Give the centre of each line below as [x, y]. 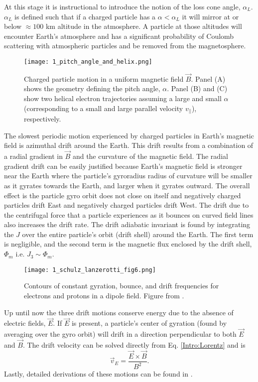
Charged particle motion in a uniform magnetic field [104, 78]
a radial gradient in [33, 156]
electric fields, [25, 323]
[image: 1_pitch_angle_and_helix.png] [88, 62]
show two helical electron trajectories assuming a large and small [123, 98]
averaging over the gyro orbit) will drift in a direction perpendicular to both [120, 334]
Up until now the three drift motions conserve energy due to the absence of [119, 312]
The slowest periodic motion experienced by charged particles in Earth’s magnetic [129, 135]
